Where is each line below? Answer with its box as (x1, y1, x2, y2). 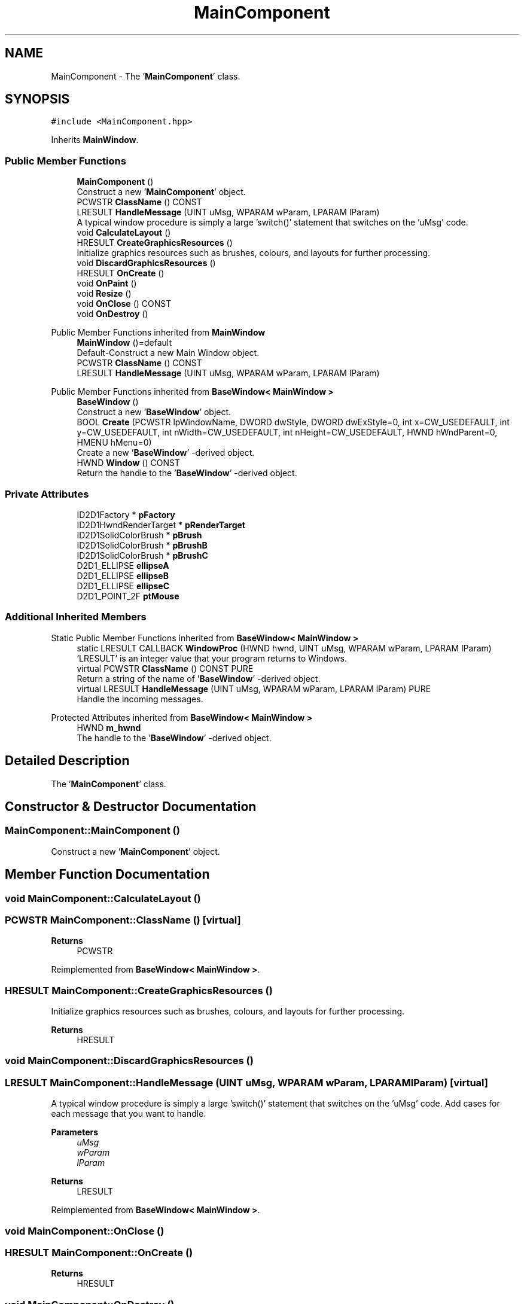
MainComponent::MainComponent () (5, 824, 180, 837)
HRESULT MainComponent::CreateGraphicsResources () (5, 984, 273, 997)
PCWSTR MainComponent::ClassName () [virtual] (5, 913, 241, 926)
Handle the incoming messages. (77, 693, 203, 704)
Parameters (51, 1127, 99, 1138)
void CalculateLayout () (77, 227, 171, 238)
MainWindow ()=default (77, 337, 172, 348)
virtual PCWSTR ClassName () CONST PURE (77, 663, 254, 674)
